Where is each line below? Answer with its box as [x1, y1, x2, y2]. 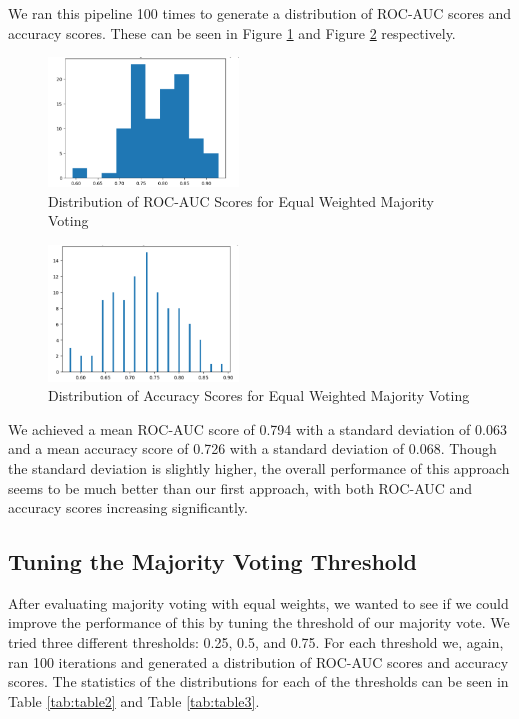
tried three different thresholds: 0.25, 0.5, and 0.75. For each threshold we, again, [8, 632, 504, 653]
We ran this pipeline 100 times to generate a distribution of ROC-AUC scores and [8, 3, 512, 23]
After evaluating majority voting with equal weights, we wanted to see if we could [8, 592, 509, 613]
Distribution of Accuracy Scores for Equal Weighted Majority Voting [48, 385, 470, 406]
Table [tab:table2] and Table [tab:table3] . [8, 690, 260, 711]
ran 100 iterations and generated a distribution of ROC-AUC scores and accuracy [8, 651, 509, 672]
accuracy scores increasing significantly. [8, 497, 248, 518]
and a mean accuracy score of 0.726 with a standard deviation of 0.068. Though [8, 438, 497, 459]
